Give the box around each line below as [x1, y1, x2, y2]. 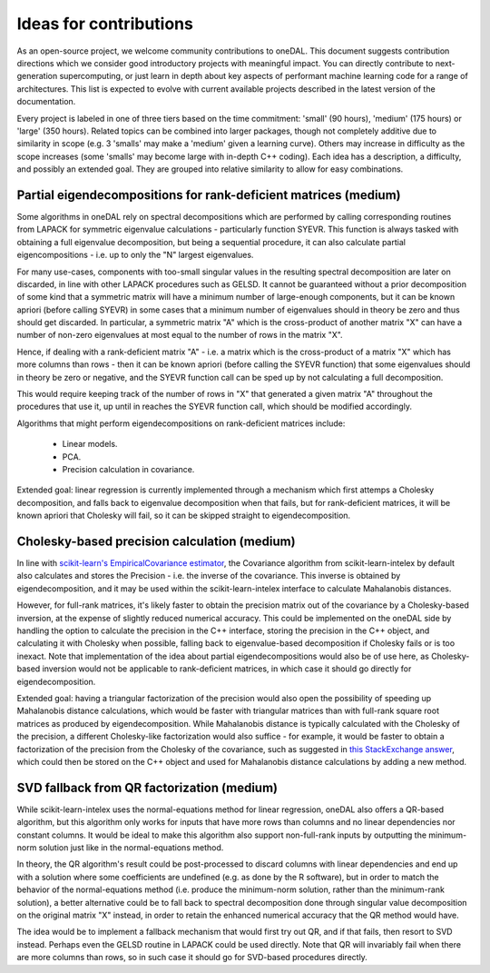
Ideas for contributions [16, 14, 194, 34]
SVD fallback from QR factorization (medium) [16, 779, 279, 795]
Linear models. [62, 439, 118, 450]
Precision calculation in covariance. [62, 464, 195, 474]
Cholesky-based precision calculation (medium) [16, 533, 296, 549]
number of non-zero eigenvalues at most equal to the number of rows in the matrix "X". [16, 330, 344, 341]
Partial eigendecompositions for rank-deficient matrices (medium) [16, 187, 401, 203]
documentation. [16, 96, 76, 107]
